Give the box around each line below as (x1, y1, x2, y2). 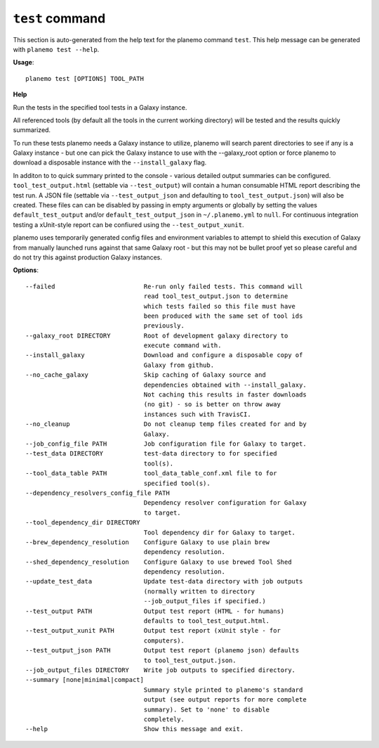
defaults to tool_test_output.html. (143, 617, 270, 625)
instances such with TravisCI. (143, 410, 252, 418)
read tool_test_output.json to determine (143, 292, 288, 300)
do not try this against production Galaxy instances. (13, 253, 163, 262)
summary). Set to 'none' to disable (143, 705, 270, 714)
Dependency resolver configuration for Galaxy (143, 499, 307, 507)
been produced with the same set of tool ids (143, 311, 303, 320)
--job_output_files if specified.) (143, 598, 266, 605)
